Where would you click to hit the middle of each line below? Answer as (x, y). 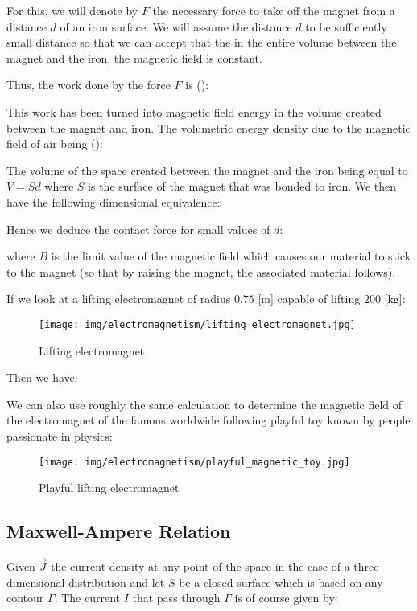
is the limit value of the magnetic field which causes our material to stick (231, 256)
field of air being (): (55, 144)
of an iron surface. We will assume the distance (176, 26)
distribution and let (117, 582)
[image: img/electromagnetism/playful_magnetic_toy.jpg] (194, 462)
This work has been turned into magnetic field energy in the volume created (194, 111)
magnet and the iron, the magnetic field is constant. (134, 57)
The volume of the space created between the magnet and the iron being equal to (207, 170)
